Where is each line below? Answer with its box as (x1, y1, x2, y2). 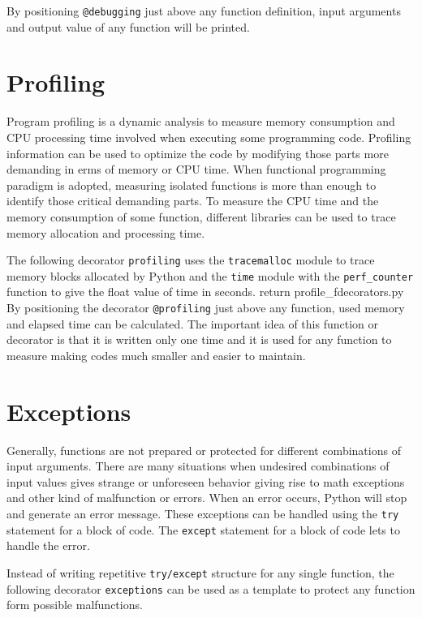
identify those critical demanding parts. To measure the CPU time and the (6, 192, 379, 209)
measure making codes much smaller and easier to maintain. (6, 346, 306, 363)
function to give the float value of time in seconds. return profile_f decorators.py (6, 283, 404, 300)
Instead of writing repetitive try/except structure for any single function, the (6, 564, 394, 581)
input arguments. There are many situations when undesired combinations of (6, 457, 390, 474)
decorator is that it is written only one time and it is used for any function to (6, 331, 392, 348)
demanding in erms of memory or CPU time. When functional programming (6, 161, 386, 178)
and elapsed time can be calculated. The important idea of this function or (6, 315, 378, 332)
